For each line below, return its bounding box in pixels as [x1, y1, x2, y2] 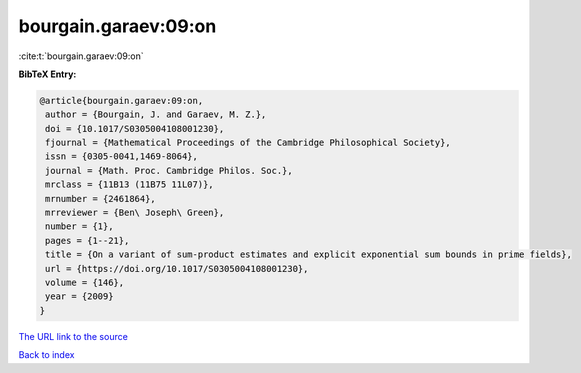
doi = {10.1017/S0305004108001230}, [45, 123, 225, 134]
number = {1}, [45, 221, 114, 232]
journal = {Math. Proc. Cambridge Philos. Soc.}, [45, 165, 294, 176]
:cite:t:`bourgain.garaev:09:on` [18, 50, 144, 62]
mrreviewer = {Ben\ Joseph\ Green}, [45, 207, 225, 219]
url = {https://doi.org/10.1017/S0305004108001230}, [45, 263, 309, 274]
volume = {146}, [45, 277, 125, 288]
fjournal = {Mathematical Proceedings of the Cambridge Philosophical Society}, [45, 137, 452, 149]
